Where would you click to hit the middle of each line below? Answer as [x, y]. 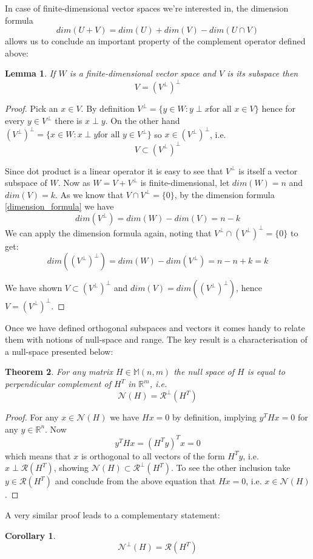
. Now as [74, 183]
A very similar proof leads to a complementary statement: [113, 514]
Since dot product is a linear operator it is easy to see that [114, 170]
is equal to [266, 372]
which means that [38, 455]
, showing [71, 468]
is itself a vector [268, 170]
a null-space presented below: [59, 351]
